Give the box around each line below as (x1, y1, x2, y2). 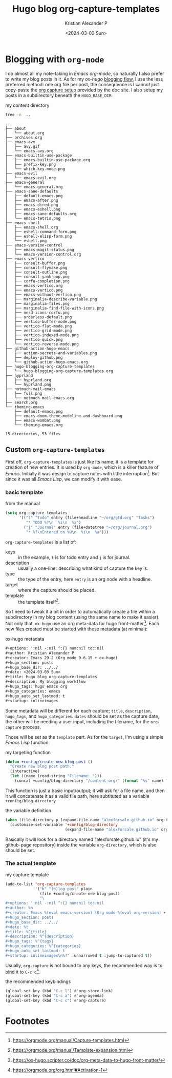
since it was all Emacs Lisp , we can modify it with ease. (5, 476, 122, 483)
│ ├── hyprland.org (5, 377, 52, 382)
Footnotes (5, 1015, 50, 1027)
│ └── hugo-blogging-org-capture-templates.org (5, 368, 114, 374)
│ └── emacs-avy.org (5, 148, 54, 153)
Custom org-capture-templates (5, 445, 105, 454)
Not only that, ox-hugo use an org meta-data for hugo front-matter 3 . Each (5, 620, 160, 627)
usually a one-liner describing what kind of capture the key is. (18, 565, 148, 571)
